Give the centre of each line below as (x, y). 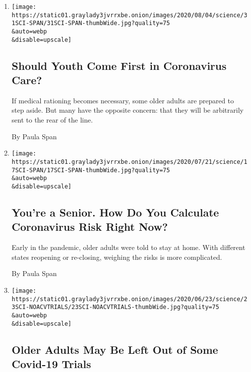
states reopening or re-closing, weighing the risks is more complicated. (117, 257)
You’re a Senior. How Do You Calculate (115, 212)
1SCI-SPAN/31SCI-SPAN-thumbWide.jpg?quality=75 (91, 23)
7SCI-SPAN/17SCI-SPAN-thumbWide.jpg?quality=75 (91, 170)
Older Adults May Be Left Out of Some (115, 349)
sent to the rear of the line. (52, 120)
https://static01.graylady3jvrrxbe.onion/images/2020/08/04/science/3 (129, 15)
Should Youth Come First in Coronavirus (119, 65)
